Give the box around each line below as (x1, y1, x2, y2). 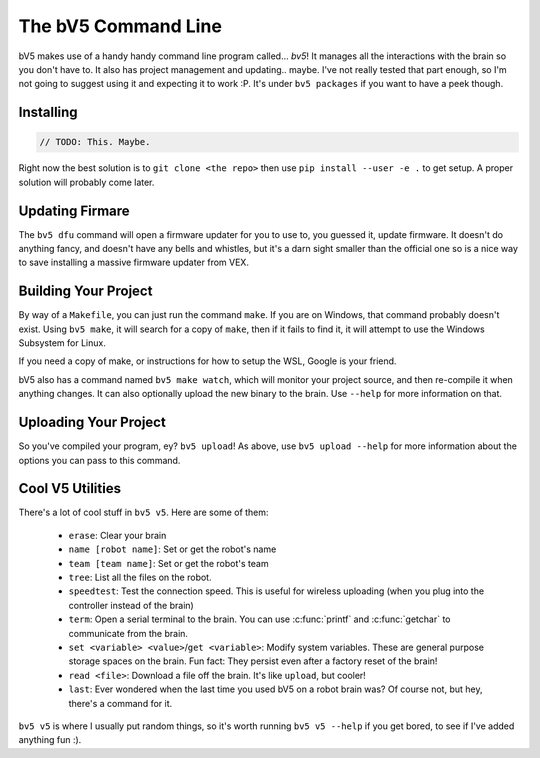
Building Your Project (18, 283, 153, 300)
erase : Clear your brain (68, 529, 167, 541)
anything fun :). (18, 734, 82, 746)
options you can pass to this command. (18, 454, 181, 466)
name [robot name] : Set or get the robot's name (68, 543, 277, 555)
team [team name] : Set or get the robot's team (68, 557, 269, 569)
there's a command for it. (68, 697, 173, 709)
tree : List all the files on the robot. (68, 571, 212, 584)
